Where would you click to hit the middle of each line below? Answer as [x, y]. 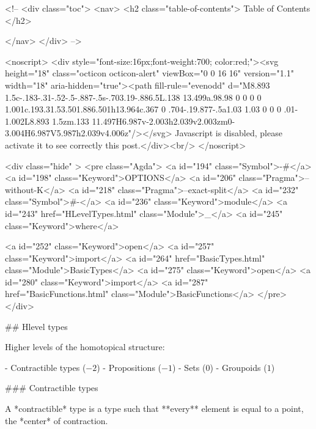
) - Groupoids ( [238, 367]
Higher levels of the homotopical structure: [85, 347]
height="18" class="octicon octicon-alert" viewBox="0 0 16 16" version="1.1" [149, 73]
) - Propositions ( [129, 367]
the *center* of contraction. [57, 420]
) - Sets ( [189, 367]
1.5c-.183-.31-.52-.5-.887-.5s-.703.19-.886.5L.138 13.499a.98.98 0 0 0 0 [133, 97]
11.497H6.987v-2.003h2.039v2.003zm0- [164, 121]
